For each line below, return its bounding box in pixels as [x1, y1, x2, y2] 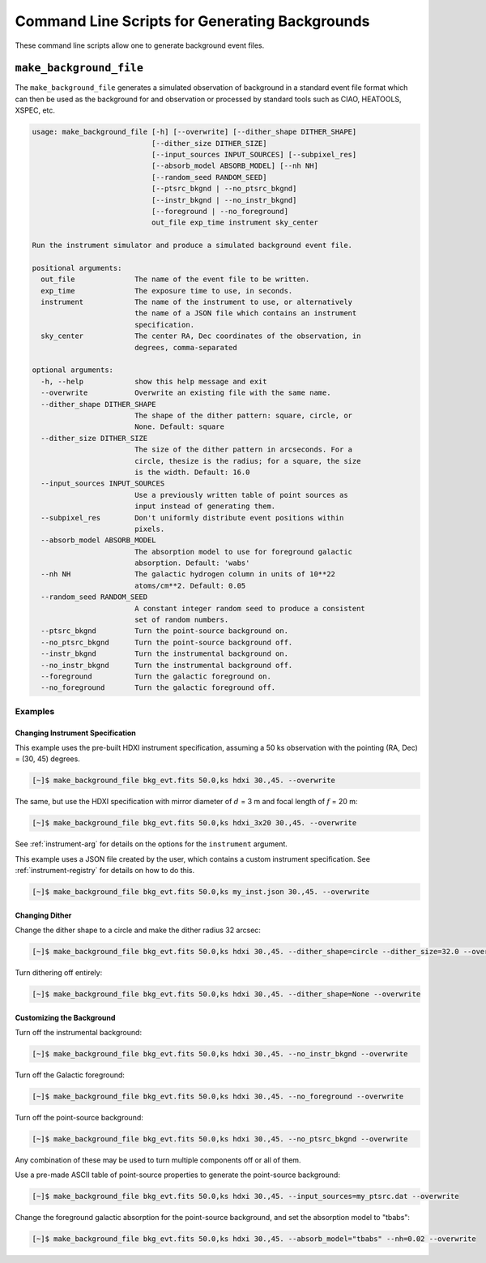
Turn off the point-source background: [15, 1112, 143, 1122]
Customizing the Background [15, 1013, 116, 1022]
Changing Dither [15, 910, 72, 920]
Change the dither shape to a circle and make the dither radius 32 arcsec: [15, 925, 261, 935]
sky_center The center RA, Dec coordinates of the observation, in [40, 332, 361, 340]
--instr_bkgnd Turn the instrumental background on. [40, 649, 289, 658]
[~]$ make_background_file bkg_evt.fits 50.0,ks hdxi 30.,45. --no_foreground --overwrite [32, 1091, 404, 1101]
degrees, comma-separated [134, 343, 238, 352]
